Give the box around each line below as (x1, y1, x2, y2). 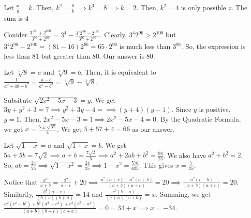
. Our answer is (99, 50, 145, 61)
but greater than (41, 50, 90, 61)
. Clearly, (100, 30, 127, 40)
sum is (4, 13, 23, 23)
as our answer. (132, 124, 175, 134)
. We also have (163, 150, 206, 160)
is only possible (181, 2, 226, 12)
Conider (4, 30, 28, 40)
